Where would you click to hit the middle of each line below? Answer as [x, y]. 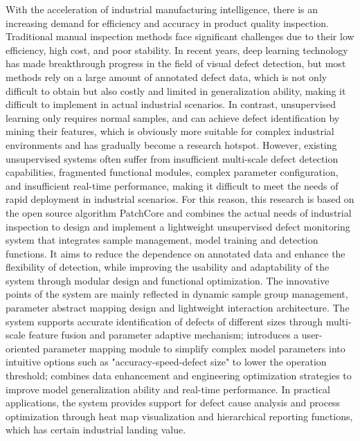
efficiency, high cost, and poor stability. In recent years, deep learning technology [177, 49]
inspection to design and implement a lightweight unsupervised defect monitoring [178, 226]
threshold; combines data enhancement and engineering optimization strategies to [179, 376]
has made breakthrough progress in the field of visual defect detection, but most [176, 63]
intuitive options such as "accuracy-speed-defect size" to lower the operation [166, 362]
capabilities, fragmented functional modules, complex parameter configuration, [172, 172]
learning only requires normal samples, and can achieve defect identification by [173, 117]
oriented [23, 348]
